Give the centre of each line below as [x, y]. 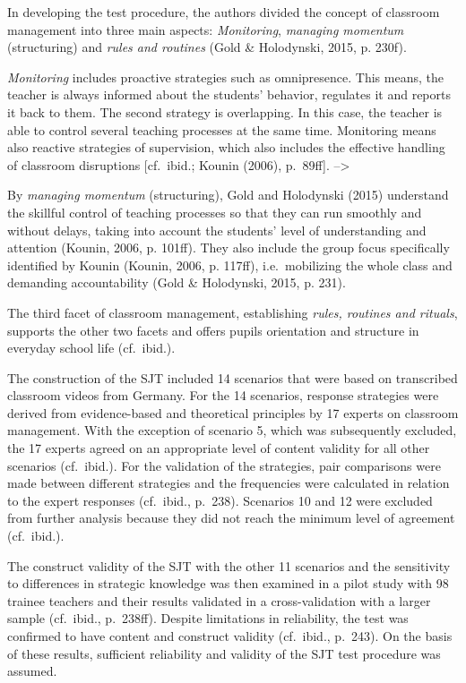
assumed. [32, 671]
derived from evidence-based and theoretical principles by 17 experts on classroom [233, 412]
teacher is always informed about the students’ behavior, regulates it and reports [229, 94]
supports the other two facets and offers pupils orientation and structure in [213, 330]
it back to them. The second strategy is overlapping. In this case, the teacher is [225, 111]
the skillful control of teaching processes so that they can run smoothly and [215, 212]
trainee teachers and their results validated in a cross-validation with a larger [219, 600]
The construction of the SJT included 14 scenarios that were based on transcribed [233, 377]
